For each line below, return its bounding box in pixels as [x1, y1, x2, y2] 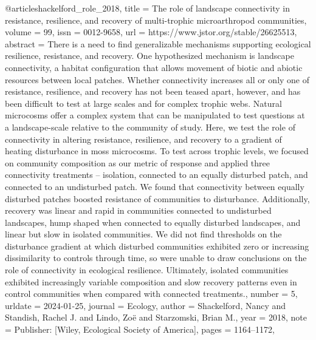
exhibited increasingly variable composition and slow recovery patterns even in [5, 275, 297, 288]
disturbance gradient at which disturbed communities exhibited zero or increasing [5, 239, 309, 252]
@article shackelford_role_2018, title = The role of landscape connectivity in [5, 2, 290, 14]
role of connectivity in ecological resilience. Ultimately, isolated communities [5, 263, 289, 276]
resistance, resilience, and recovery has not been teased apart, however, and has [5, 85, 301, 98]
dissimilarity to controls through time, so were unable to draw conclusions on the [5, 251, 307, 264]
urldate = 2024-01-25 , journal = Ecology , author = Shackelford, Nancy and [5, 299, 286, 311]
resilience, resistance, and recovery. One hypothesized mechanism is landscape [5, 49, 294, 62]
